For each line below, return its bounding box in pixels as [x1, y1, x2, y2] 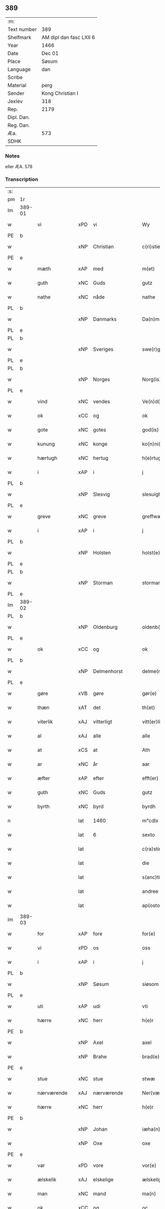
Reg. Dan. [7, 121, 30, 128]
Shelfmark [7, 34, 31, 41]
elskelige [93, 1176, 114, 1183]
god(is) [142, 426, 159, 433]
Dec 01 [41, 50, 59, 57]
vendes [93, 398, 110, 405]
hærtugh [37, 455, 57, 462]
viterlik [37, 718, 53, 725]
